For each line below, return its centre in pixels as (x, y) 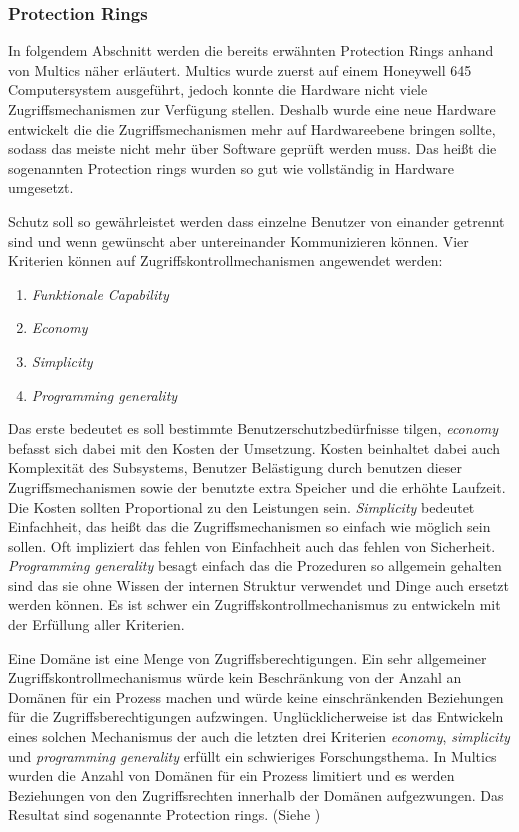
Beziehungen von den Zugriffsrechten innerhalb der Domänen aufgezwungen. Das (256, 794)
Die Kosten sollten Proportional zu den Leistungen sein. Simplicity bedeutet (241, 506)
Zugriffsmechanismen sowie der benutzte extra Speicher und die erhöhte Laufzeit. (257, 486)
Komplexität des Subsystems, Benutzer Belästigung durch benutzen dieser (235, 467)
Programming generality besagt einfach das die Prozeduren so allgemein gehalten (255, 565)
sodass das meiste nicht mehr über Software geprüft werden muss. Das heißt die (252, 148)
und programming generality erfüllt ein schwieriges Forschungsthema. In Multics (252, 755)
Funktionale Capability (100, 293)
